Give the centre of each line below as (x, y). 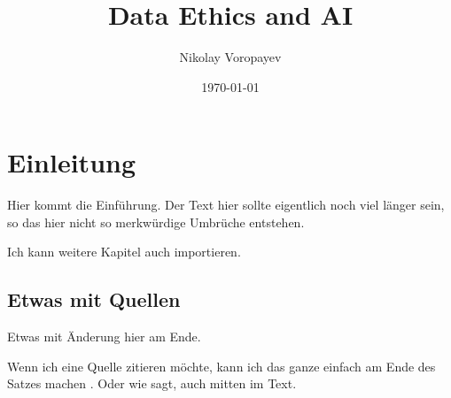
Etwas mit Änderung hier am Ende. (104, 337)
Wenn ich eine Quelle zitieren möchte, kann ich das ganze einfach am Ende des (222, 366)
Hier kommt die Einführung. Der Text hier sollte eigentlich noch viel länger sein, (226, 205)
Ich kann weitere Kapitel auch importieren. (124, 252)
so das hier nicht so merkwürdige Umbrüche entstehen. (156, 222)
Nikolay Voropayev (230, 57)
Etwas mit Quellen (94, 299)
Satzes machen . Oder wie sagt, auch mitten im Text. (152, 383)
